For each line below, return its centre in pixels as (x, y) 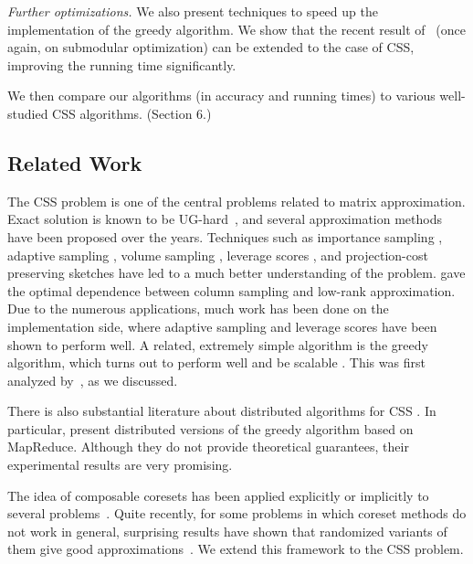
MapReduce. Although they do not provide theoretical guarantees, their (208, 447)
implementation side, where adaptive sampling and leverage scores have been (222, 326)
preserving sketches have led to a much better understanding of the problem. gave (236, 273)
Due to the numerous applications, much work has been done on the (198, 309)
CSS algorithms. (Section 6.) (132, 113)
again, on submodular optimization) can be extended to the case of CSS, (211, 47)
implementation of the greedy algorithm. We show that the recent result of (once (236, 29)
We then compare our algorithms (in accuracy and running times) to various (221, 96)
